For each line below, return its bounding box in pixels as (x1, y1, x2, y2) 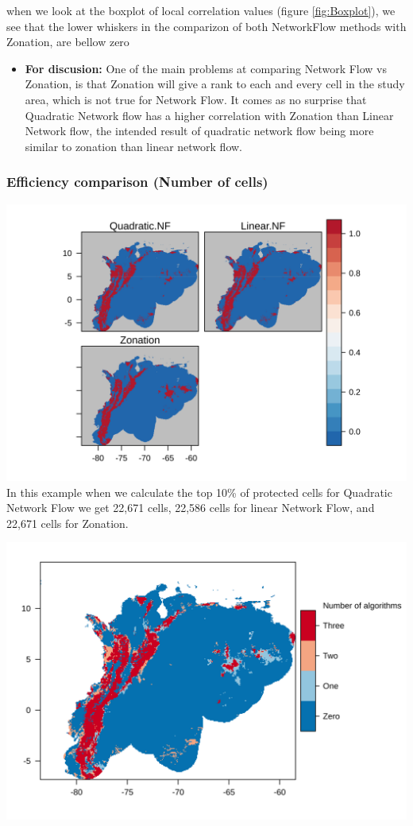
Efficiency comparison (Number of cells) (6, 172, 268, 192)
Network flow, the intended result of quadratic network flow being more (25, 122, 374, 139)
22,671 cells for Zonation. (6, 514, 129, 531)
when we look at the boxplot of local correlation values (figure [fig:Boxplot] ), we (6, 2, 396, 18)
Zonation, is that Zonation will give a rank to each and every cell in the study (25, 76, 405, 92)
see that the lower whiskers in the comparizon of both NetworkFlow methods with (6, 17, 407, 34)
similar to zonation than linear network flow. (25, 138, 243, 154)
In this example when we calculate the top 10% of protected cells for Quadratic (6, 483, 392, 500)
